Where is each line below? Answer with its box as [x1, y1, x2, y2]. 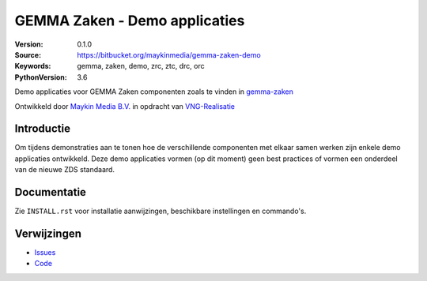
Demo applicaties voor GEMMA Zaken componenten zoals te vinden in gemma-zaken [14, 87, 294, 96]
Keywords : [14, 62, 51, 71]
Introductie [14, 122, 71, 136]
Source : [14, 50, 42, 59]
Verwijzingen [14, 227, 82, 240]
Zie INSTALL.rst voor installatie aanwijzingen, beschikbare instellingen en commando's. [14, 206, 307, 216]
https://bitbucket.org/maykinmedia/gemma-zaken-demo [77, 50, 261, 59]
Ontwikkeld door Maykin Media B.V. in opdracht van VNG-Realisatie [14, 101, 236, 111]
